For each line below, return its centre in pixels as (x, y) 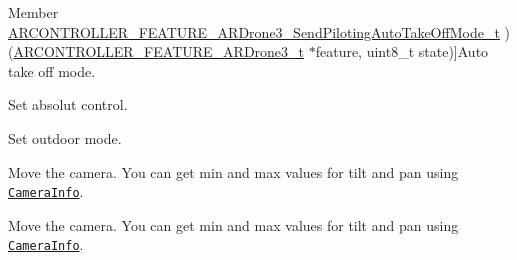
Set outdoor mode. (65, 137)
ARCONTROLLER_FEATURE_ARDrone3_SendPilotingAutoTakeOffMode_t (254, 31)
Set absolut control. (68, 104)
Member (33, 12)
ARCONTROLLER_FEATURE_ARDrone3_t (159, 51)
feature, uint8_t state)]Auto (402, 51)
